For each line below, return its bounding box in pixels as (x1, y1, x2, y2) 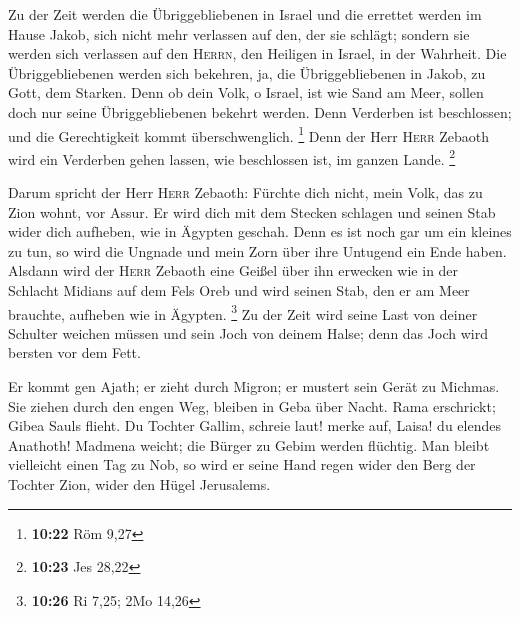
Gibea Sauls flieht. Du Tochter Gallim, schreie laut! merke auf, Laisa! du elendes (8, 415, 501, 436)
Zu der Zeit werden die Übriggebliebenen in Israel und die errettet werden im (8, 4, 482, 24)
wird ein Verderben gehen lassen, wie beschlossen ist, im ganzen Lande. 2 (8, 145, 456, 169)
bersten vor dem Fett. (8, 342, 141, 363)
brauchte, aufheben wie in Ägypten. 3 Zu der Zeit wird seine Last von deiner (8, 300, 478, 324)
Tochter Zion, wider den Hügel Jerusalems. (8, 474, 271, 495)
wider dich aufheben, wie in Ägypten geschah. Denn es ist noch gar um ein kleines (8, 221, 512, 242)
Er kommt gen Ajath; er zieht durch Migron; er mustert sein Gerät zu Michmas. (8, 376, 500, 397)
